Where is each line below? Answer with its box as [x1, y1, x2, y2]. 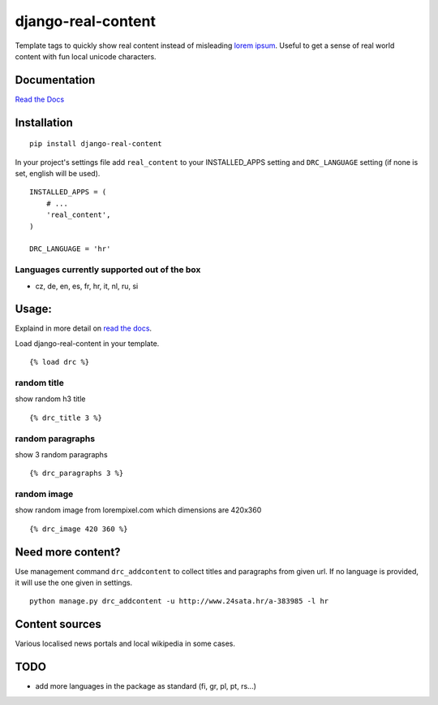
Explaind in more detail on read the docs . [15, 323, 152, 333]
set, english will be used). [15, 169, 101, 179]
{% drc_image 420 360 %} [29, 524, 128, 534]
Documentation [15, 73, 96, 87]
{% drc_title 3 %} [29, 413, 103, 422]
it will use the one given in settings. [15, 577, 133, 588]
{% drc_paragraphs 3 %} [29, 469, 124, 478]
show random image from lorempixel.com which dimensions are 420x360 [15, 505, 262, 515]
